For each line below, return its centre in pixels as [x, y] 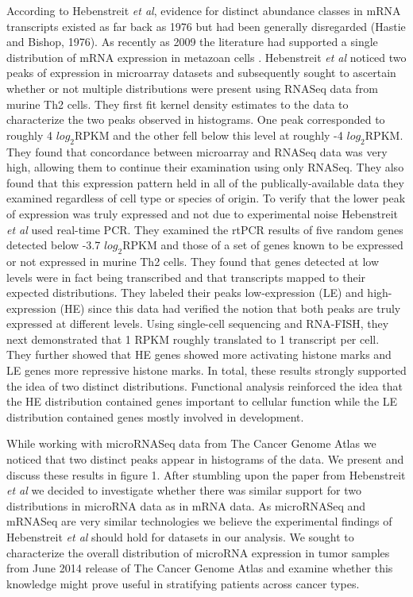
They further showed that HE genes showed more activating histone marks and [199, 354]
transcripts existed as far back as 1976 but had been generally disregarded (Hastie [206, 26]
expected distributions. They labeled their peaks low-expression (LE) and [185, 293]
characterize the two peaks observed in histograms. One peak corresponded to [196, 119]
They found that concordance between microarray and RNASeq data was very [197, 151]
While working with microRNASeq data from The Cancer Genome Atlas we [191, 443]
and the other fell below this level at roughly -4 [228, 135]
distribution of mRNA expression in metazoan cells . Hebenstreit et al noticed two [206, 57]
